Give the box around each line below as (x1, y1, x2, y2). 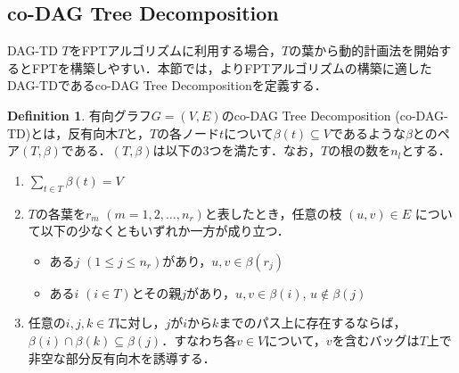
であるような (331, 123, 406, 142)
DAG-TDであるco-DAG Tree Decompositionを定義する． (7, 76, 327, 95)
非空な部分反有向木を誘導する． (28, 348, 216, 367)
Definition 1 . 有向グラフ (7, 105, 152, 124)
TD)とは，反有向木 (7, 123, 119, 142)
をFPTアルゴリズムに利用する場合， (69, 41, 283, 60)
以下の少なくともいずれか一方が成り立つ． (40, 221, 290, 240)
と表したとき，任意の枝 (204, 203, 342, 222)
